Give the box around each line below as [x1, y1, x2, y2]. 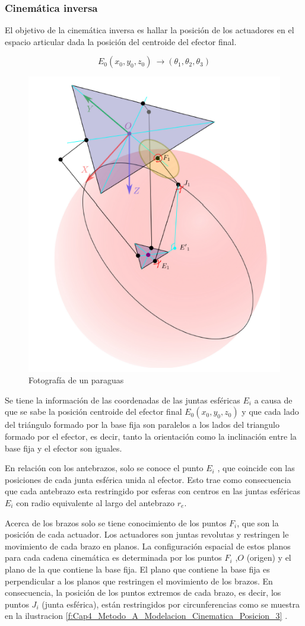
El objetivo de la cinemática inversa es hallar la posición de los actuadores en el [5, 24, 294, 36]
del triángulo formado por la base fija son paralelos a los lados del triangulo [5, 418, 280, 431]
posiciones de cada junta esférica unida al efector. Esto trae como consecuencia [5, 473, 291, 485]
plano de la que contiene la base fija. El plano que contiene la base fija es [5, 563, 270, 575]
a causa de [254, 393, 293, 406]
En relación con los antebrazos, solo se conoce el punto [5, 462, 204, 474]
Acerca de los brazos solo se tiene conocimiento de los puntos [5, 516, 227, 529]
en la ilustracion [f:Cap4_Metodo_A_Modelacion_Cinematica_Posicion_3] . [5, 609, 288, 622]
